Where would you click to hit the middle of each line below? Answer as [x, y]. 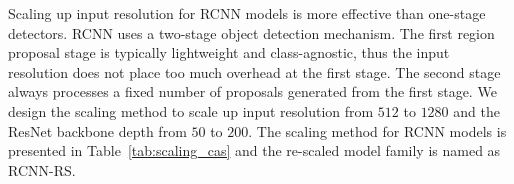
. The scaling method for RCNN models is [377, 130]
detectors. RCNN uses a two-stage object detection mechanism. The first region [251, 32]
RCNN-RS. [42, 169]
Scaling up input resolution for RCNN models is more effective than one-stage [247, 13]
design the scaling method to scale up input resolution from [191, 110]
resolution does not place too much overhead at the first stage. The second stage [254, 71]
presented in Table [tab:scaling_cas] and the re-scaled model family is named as [254, 150]
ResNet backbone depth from [97, 130]
